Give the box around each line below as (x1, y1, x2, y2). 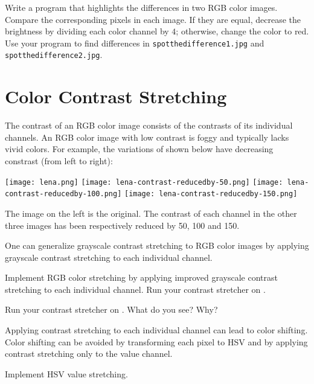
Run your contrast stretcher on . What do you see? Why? (5, 303, 218, 316)
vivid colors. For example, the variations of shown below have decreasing (5, 142, 274, 155)
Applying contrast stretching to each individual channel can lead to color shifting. (5, 324, 308, 336)
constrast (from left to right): (5, 155, 113, 167)
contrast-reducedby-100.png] (5, 190, 122, 199)
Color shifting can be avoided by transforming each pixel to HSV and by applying (5, 335, 308, 348)
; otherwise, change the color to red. (176, 25, 309, 37)
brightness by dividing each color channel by (5, 25, 169, 37)
